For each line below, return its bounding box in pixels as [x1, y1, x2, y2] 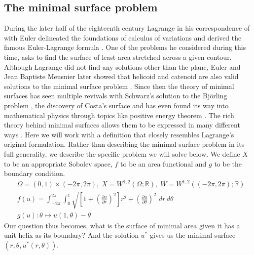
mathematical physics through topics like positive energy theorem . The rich [4, 110, 234, 120]
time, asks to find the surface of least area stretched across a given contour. [4, 51, 232, 62]
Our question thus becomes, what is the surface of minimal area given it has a [4, 220, 240, 230]
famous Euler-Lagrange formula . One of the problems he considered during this [4, 42, 246, 52]
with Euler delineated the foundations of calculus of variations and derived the [4, 32, 242, 42]
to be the [214, 158, 242, 169]
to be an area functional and [120, 158, 207, 169]
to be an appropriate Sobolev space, [4, 158, 112, 169]
